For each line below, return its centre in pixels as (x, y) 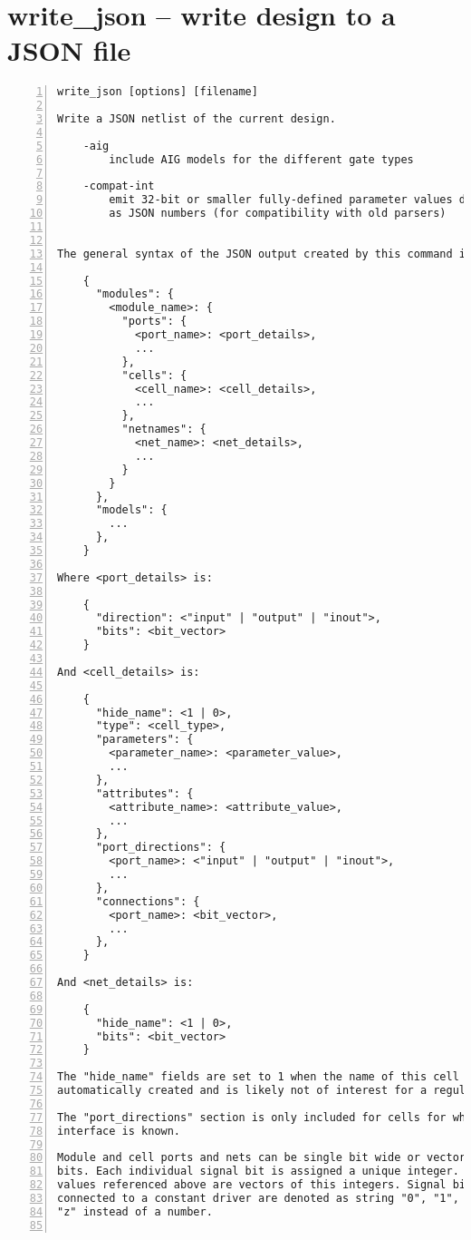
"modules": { (135, 294)
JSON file (69, 50)
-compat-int (119, 186)
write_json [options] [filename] (158, 92)
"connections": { (148, 901)
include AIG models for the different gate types (261, 159)
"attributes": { (144, 793)
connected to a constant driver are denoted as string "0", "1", (258, 1199)
